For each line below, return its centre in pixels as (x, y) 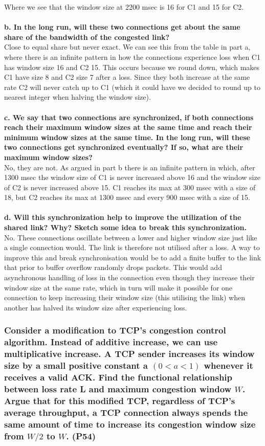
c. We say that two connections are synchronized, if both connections (129, 117)
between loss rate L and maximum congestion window (118, 388)
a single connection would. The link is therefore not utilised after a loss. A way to (132, 247)
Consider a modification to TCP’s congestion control (115, 330)
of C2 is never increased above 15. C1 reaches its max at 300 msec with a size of (130, 187)
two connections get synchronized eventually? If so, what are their (124, 147)
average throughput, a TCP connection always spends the (126, 412)
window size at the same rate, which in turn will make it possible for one (118, 287)
